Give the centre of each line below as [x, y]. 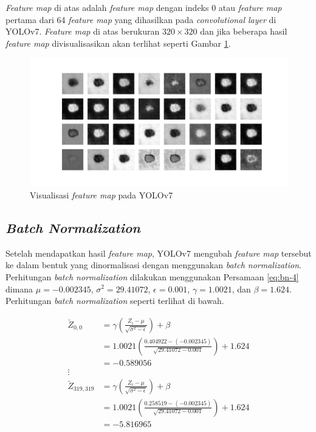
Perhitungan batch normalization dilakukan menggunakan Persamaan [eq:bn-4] [152, 276]
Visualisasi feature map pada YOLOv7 [101, 194]
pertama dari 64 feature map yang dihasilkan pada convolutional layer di [141, 19]
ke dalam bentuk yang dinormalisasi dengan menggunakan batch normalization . [153, 265]
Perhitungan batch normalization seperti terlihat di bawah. [115, 301]
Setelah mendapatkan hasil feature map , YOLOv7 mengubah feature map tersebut [159, 253]
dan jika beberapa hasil [244, 31]
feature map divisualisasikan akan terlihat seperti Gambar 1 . [118, 43]
